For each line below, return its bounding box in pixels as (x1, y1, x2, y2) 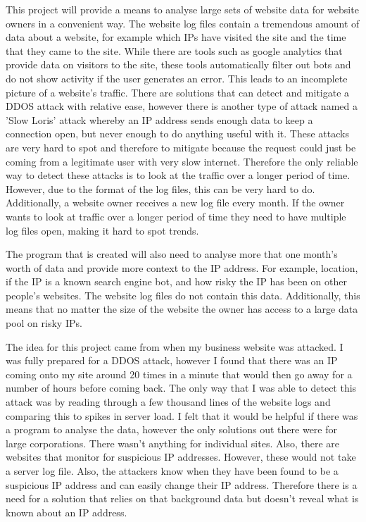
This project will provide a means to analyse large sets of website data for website (6, 2, 359, 16)
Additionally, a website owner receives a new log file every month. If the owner (6, 195, 345, 210)
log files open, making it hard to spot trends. (6, 223, 199, 237)
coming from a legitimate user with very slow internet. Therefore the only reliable (6, 154, 358, 168)
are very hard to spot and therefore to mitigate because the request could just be (6, 139, 356, 154)
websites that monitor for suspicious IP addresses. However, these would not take (6, 449, 356, 464)
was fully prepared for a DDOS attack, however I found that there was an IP (6, 353, 338, 368)
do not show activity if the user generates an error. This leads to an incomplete (6, 70, 348, 85)
